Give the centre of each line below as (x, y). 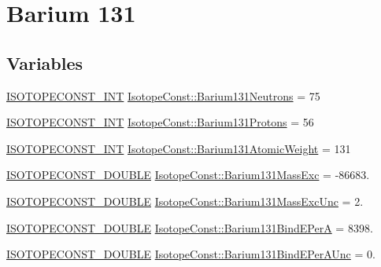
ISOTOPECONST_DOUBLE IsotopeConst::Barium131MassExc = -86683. (188, 175)
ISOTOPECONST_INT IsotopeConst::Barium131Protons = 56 (160, 122)
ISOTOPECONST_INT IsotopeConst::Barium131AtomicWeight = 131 (179, 148)
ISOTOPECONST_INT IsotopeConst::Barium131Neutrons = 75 (163, 95)
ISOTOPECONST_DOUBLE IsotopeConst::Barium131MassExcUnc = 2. (185, 201)
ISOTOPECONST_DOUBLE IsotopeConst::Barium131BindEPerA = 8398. (190, 227)
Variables (45, 62)
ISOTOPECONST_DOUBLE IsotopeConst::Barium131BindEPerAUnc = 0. (191, 254)
